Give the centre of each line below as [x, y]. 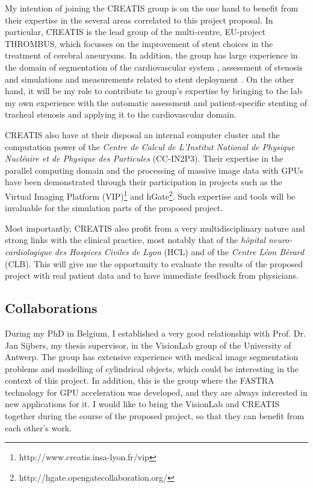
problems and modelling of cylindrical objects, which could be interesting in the [152, 368]
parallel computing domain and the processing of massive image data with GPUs [154, 170]
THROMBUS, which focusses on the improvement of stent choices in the [139, 43]
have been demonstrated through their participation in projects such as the [144, 182]
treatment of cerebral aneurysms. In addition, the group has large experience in [151, 55]
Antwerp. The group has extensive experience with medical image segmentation [152, 357]
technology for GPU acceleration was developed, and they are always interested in [156, 392]
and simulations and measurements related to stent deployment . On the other [150, 79]
